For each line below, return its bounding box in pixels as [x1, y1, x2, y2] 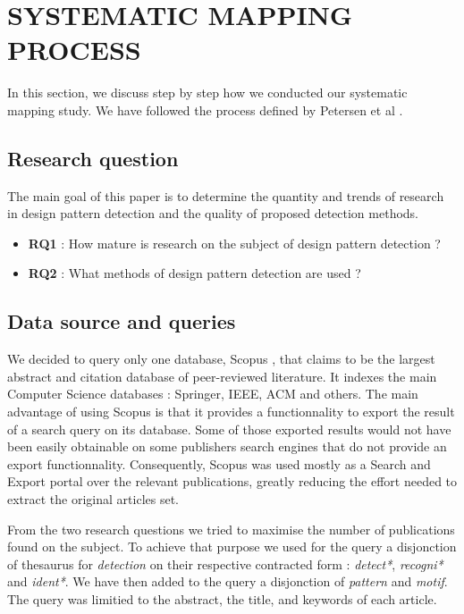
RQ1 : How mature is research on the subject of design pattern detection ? [28, 233, 441, 252]
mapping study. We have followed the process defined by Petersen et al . [7, 100, 403, 119]
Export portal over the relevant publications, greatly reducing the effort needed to [7, 472, 458, 491]
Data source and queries [7, 307, 236, 335]
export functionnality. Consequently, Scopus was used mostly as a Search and [7, 454, 431, 473]
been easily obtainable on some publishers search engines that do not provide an [7, 437, 447, 456]
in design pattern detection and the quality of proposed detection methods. [7, 204, 419, 223]
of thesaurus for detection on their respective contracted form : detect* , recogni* [7, 554, 443, 573]
